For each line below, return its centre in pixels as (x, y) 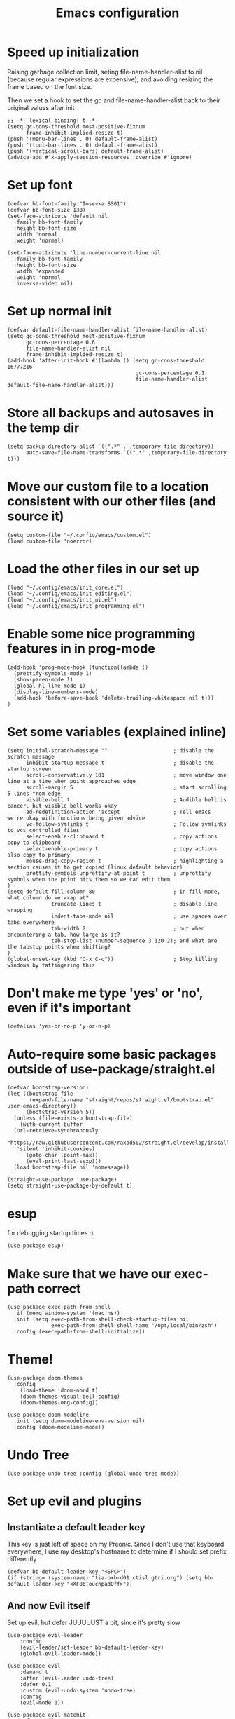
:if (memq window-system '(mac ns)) (67, 1313)
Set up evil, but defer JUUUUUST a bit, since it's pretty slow (94, 1622)
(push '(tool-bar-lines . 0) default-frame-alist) (83, 145)
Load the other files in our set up (103, 569)
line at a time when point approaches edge (72, 781)
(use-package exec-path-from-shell (59, 1307)
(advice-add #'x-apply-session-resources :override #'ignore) (100, 157)
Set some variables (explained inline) (117, 732)
